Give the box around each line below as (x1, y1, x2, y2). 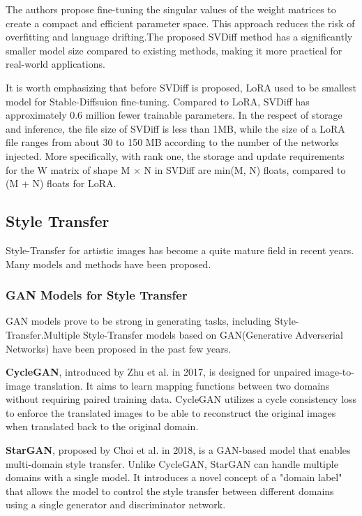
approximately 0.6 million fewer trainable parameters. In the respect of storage (6, 108, 342, 122)
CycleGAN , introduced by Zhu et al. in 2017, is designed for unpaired (6, 364, 311, 379)
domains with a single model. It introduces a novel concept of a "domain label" (6, 470, 342, 485)
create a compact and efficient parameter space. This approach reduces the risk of (6, 15, 355, 30)
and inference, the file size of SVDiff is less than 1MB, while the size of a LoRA (6, 121, 345, 135)
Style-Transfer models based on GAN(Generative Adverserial (83, 327, 343, 341)
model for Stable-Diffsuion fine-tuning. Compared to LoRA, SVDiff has (6, 94, 310, 108)
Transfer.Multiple (6, 327, 80, 341)
